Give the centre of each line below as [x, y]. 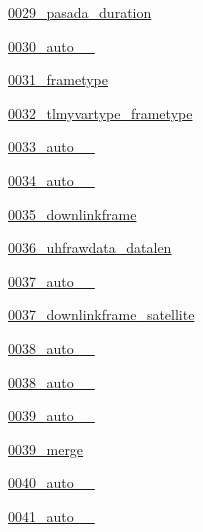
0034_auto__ [51, 179]
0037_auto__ [51, 280]
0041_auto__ [51, 515]
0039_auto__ [51, 415]
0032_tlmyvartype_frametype [100, 112]
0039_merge [46, 448]
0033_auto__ [51, 146]
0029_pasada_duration [80, 12]
